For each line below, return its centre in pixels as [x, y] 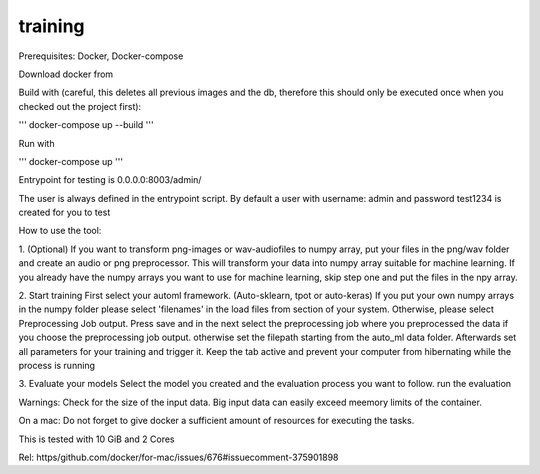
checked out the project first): [80, 106]
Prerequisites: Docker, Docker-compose [101, 56]
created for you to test [64, 212]
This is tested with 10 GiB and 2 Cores [96, 439]
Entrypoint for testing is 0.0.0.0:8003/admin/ [110, 180]
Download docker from [66, 74]
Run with [36, 143]
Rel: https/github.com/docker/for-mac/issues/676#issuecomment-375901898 [178, 457]
